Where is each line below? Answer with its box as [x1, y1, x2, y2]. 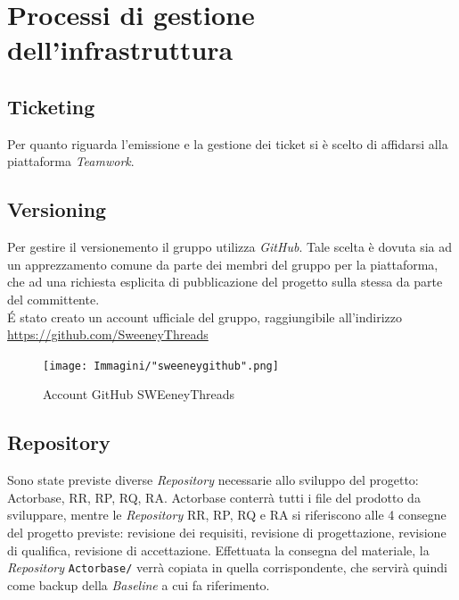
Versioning [7, 196, 107, 223]
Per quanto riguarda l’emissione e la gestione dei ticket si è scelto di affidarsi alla [7, 134, 448, 153]
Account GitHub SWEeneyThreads [43, 385, 235, 404]
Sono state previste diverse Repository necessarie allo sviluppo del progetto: [7, 471, 419, 489]
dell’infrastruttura [7, 31, 234, 68]
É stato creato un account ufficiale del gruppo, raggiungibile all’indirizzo [7, 307, 403, 326]
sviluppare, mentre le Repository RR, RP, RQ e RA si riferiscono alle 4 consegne [7, 505, 447, 524]
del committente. [7, 289, 100, 308]
